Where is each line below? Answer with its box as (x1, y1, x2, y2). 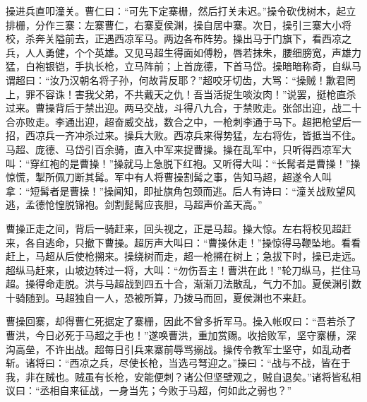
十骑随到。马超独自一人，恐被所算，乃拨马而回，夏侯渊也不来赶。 (6, 290, 312, 305)
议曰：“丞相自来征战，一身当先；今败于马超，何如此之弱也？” (6, 383, 292, 398)
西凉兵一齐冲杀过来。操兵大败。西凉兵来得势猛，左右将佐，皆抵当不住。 (25, 128, 361, 143)
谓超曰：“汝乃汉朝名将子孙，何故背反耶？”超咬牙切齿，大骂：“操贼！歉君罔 (6, 72, 356, 87)
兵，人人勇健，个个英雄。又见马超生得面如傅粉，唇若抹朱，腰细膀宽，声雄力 (6, 45, 361, 59)
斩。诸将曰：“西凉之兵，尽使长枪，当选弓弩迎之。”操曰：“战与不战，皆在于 (6, 355, 351, 370)
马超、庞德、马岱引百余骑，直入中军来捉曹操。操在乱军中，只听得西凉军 (6, 141, 342, 156)
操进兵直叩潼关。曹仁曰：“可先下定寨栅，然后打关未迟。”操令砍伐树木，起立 (6, 4, 356, 18)
